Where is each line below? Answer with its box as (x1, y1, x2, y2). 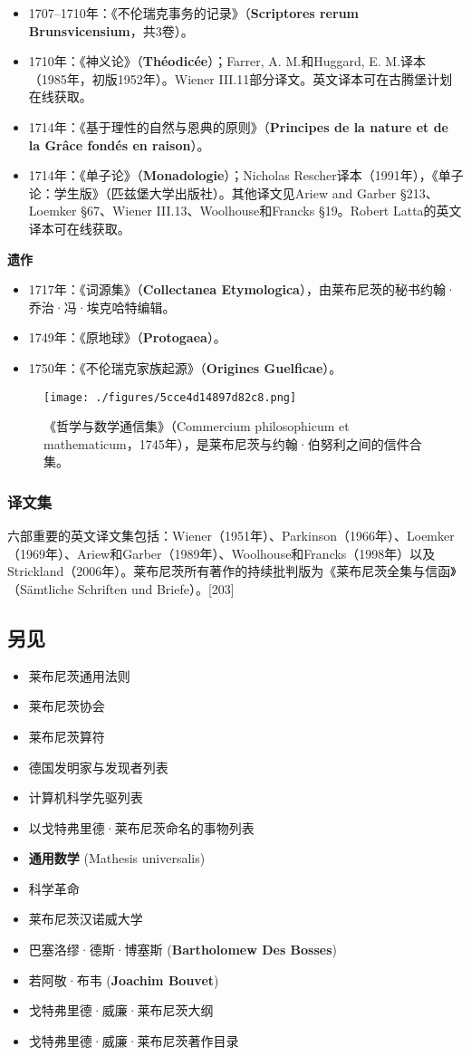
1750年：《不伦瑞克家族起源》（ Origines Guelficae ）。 (28, 358, 342, 377)
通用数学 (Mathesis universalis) (28, 849, 206, 868)
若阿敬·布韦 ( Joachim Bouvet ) (28, 970, 219, 989)
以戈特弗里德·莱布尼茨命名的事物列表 (28, 818, 255, 837)
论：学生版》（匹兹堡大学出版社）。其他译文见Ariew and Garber (28, 183, 397, 202)
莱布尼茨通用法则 (28, 666, 130, 685)
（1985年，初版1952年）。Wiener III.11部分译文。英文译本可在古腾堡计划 (28, 69, 453, 88)
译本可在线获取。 (28, 218, 130, 237)
